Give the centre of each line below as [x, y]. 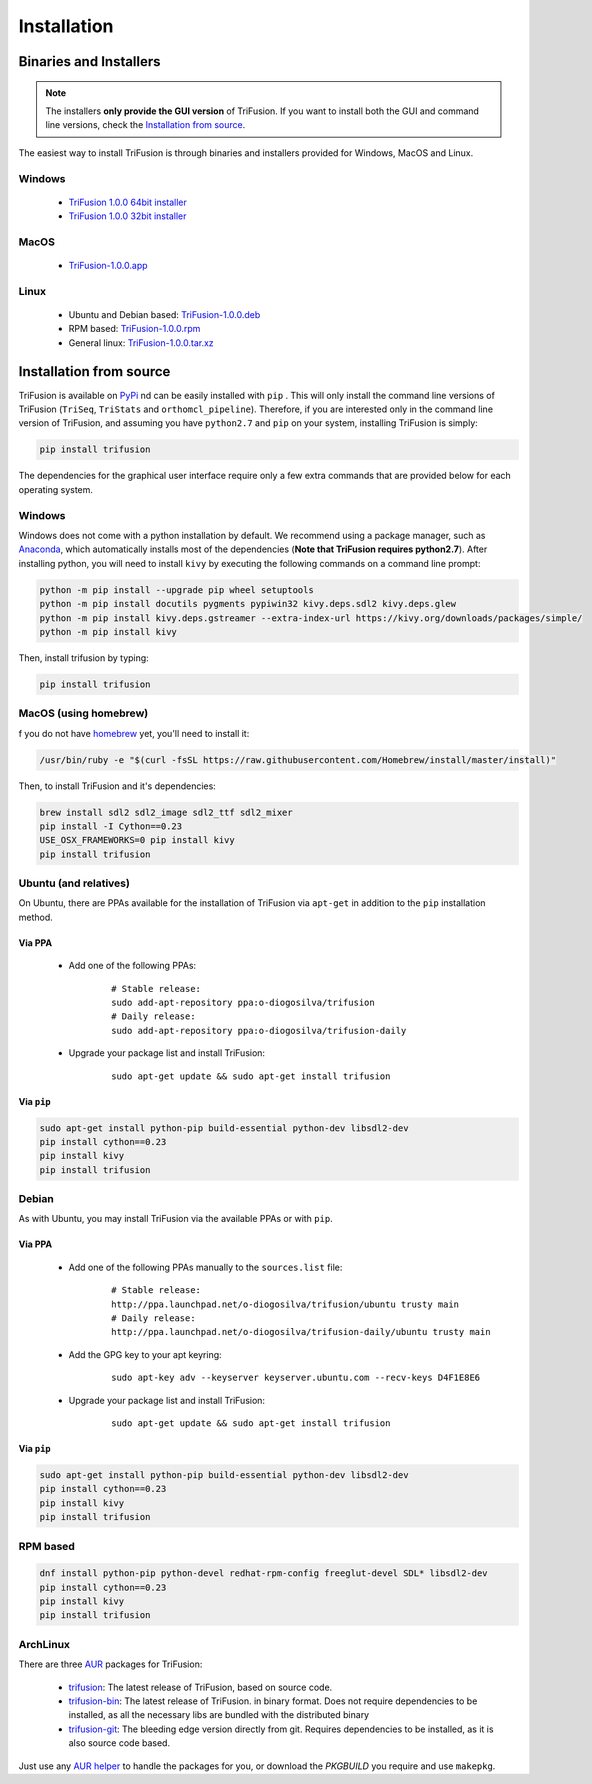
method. [36, 917]
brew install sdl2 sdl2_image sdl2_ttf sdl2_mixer [166, 812]
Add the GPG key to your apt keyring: [145, 1354]
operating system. [56, 489]
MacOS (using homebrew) [83, 713]
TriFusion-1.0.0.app [108, 266]
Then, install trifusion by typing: [83, 657]
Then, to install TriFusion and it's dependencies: [117, 786]
